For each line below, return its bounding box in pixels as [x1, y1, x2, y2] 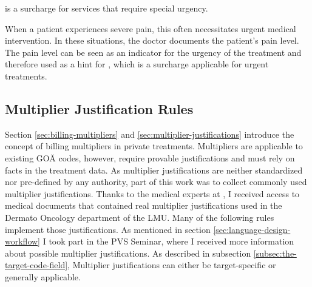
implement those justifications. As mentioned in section [5, 223, 211, 235]
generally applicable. [5, 270, 81, 283]
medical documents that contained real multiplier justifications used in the [5, 199, 282, 212]
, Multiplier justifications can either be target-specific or [67, 258, 276, 271]
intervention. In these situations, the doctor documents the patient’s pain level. [5, 34, 299, 47]
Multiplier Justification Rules [5, 99, 194, 118]
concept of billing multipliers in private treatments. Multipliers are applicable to [5, 140, 303, 152]
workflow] [5, 235, 40, 248]
